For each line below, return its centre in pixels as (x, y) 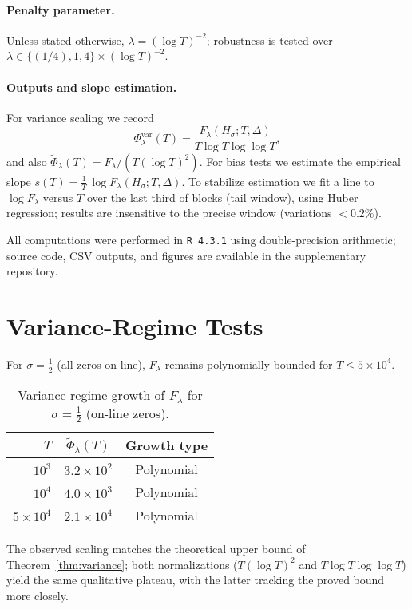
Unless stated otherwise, (65, 40)
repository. (32, 271)
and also (27, 161)
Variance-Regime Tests (135, 325)
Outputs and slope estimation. (92, 87)
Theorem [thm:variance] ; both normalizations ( (122, 564)
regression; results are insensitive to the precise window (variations (169, 213)
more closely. (38, 595)
